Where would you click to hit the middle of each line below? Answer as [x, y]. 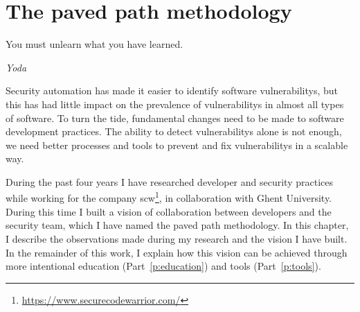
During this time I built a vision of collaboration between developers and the [169, 211]
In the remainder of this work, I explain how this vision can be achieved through [177, 252]
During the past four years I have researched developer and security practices [169, 181]
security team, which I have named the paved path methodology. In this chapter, [177, 225]
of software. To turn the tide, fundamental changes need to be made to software [175, 118]
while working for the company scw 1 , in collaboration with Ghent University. [169, 197]
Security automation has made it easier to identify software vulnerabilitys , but [172, 90]
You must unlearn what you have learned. [94, 44]
